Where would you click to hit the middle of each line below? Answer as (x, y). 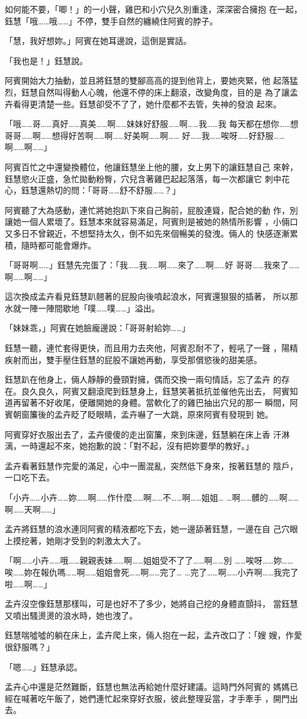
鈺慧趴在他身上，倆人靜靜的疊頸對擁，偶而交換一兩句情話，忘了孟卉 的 (143, 379)
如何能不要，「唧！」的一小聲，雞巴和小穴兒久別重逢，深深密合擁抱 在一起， (153, 9)
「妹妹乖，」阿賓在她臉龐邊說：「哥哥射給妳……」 (97, 328)
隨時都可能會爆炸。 (58, 245)
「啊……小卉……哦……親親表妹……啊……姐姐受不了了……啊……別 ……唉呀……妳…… (149, 560)
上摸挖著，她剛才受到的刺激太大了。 (75, 540)
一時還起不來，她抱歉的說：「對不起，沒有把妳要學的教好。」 (137, 446)
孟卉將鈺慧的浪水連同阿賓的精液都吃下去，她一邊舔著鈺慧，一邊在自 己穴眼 (151, 529)
